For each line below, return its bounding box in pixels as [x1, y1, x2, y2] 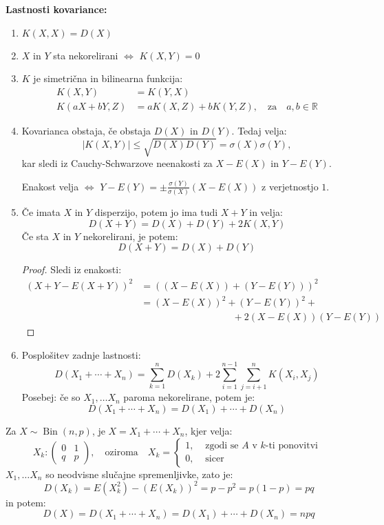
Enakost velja [21, 179, 79, 193]
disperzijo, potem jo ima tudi [94, 205, 218, 219]
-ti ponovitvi [265, 441, 318, 451]
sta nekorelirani [53, 48, 118, 62]
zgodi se [205, 441, 239, 451]
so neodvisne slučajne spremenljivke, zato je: [45, 466, 233, 481]
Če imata [21, 205, 61, 219]
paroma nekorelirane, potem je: [123, 390, 255, 404]
